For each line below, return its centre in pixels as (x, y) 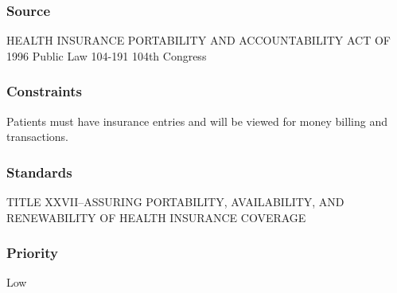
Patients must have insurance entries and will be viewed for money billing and (197, 121)
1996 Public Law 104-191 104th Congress (107, 55)
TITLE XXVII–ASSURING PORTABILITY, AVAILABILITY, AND (175, 202)
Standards (39, 172)
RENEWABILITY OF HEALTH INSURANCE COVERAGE (156, 217)
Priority (32, 253)
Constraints (44, 91)
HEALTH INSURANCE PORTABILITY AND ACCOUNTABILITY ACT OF (198, 40)
